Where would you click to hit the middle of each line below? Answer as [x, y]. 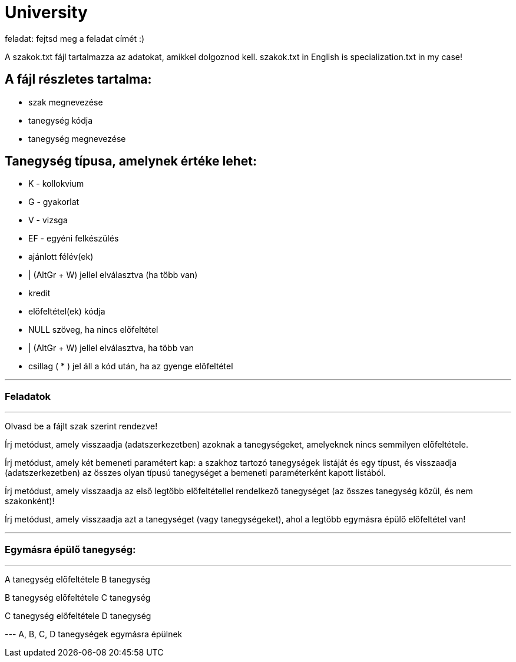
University [46, 12]
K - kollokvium [56, 184]
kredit [39, 293]
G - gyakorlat [54, 202]
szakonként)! [30, 501]
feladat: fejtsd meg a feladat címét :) [75, 38]
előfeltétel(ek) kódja [67, 312]
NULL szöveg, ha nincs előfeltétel [93, 330]
